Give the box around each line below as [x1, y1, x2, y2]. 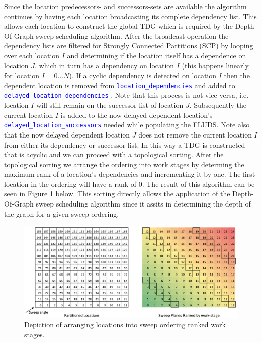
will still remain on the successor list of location [36, 100, 184, 110]
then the [224, 70, 250, 81]
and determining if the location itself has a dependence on [67, 50, 246, 60]
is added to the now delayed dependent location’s [60, 109, 213, 120]
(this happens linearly [182, 60, 249, 71]
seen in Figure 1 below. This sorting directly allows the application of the [4, 188, 230, 199]
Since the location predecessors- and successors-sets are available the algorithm [4, 1, 247, 11]
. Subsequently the [189, 100, 246, 110]
